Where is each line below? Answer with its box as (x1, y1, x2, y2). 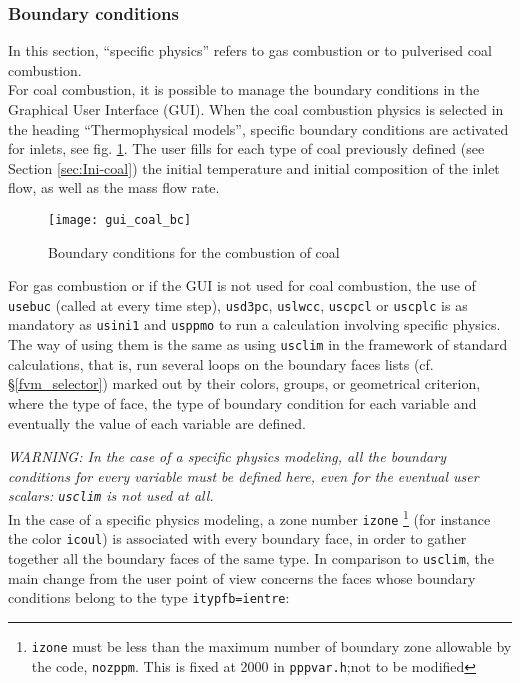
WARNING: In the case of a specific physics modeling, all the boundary (8, 446, 446, 467)
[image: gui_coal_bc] (48, 212, 192, 227)
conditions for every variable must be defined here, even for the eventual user (8, 465, 479, 486)
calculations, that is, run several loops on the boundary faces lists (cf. (8, 353, 434, 374)
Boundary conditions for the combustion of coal (48, 241, 340, 262)
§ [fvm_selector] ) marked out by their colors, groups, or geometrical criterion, (8, 373, 481, 394)
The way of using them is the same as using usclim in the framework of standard (8, 334, 508, 355)
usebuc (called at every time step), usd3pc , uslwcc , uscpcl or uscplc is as (8, 294, 468, 315)
